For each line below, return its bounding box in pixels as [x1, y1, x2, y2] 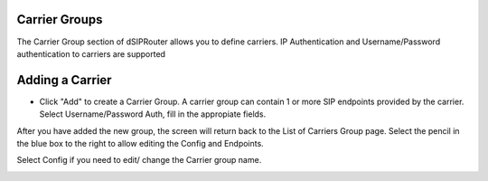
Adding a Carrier [16, 72, 112, 88]
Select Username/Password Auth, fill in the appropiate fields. [39, 109, 267, 119]
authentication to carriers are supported [16, 48, 166, 59]
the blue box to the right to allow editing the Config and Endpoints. [16, 138, 264, 148]
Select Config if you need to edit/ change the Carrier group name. [16, 155, 262, 166]
